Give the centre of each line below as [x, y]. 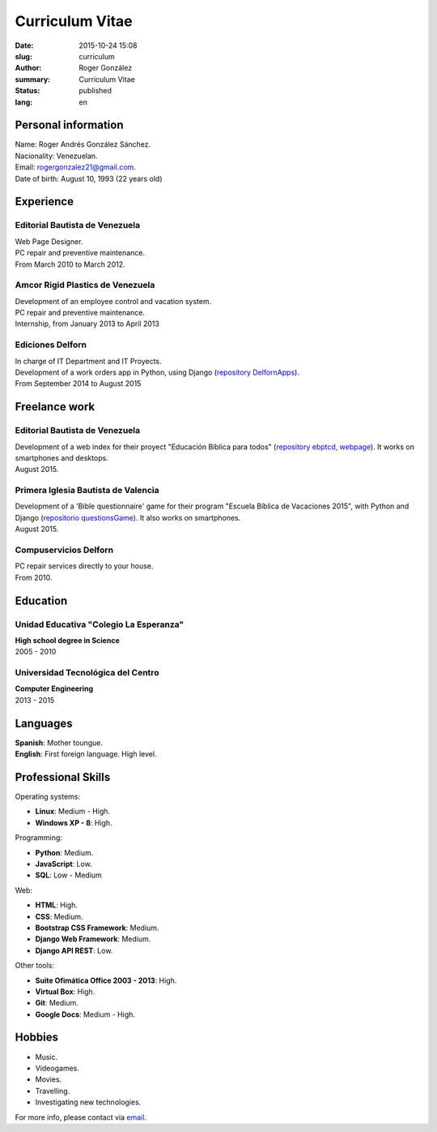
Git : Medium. [57, 1003]
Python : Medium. [64, 852]
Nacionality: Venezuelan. [56, 156]
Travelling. [53, 1091]
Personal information [70, 125]
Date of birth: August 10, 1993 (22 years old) [89, 178]
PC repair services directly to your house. [84, 566]
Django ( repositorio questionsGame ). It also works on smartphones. [128, 517]
